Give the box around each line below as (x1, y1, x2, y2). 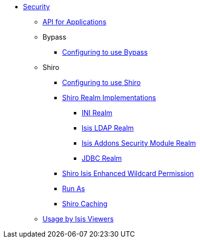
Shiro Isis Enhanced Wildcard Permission (62, 169, 194, 177)
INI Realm (82, 109, 112, 117)
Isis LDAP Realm (82, 124, 134, 132)
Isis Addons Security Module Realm (82, 139, 196, 147)
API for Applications (43, 18, 107, 26)
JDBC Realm (82, 154, 122, 162)
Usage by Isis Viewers (43, 215, 114, 223)
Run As (62, 184, 85, 193)
